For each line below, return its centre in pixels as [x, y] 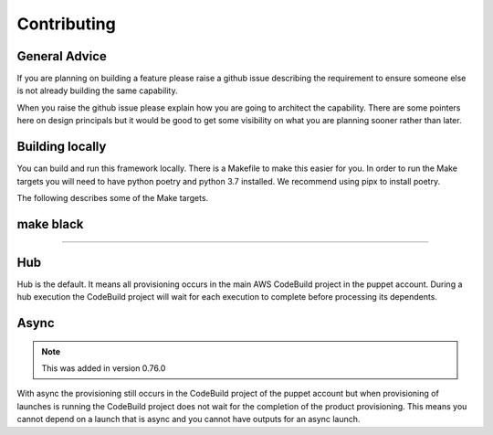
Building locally [62, 147]
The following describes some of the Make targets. [113, 197]
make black [50, 224]
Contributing [66, 24]
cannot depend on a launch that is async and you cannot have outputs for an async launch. [189, 419]
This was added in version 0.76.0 [104, 368]
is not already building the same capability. [97, 90]
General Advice [62, 56]
